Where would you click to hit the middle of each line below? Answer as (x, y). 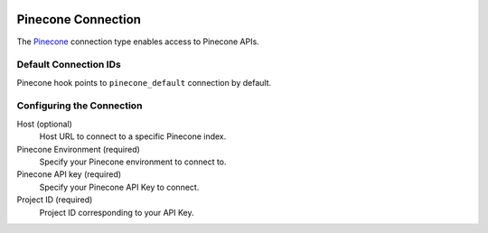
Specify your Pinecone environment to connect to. (133, 162)
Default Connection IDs (69, 65)
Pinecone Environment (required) (78, 149)
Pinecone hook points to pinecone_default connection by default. (144, 82)
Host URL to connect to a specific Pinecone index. (133, 136)
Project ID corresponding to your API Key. (117, 212)
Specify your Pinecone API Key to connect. (119, 187)
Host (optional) (44, 124)
